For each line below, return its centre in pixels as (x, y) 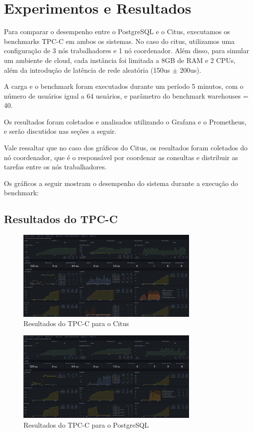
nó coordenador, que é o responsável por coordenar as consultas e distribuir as (121, 157)
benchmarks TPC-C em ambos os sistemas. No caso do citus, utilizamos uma (119, 41)
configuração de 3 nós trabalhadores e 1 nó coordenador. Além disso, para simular (126, 51)
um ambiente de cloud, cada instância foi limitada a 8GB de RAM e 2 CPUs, (120, 60)
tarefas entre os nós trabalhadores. (55, 167)
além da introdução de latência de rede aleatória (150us (87, 70)
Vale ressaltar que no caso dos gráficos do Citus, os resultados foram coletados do (126, 148)
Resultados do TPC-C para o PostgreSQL (86, 424)
